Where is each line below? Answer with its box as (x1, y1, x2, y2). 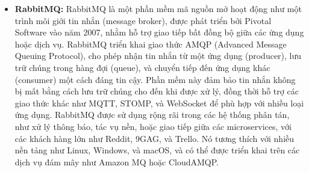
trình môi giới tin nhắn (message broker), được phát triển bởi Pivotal (14, 14, 272, 26)
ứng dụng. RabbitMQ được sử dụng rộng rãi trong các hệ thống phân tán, (14, 108, 290, 121)
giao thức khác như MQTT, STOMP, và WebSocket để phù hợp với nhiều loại (14, 96, 304, 109)
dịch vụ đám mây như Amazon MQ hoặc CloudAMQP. (14, 155, 219, 168)
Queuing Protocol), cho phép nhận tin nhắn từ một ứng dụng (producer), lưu (14, 49, 302, 62)
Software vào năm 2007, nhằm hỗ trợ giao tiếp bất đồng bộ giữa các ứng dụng (14, 26, 304, 38)
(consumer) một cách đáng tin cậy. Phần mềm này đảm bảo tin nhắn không (14, 73, 296, 85)
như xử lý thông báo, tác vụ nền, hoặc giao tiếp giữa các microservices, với (14, 120, 292, 132)
